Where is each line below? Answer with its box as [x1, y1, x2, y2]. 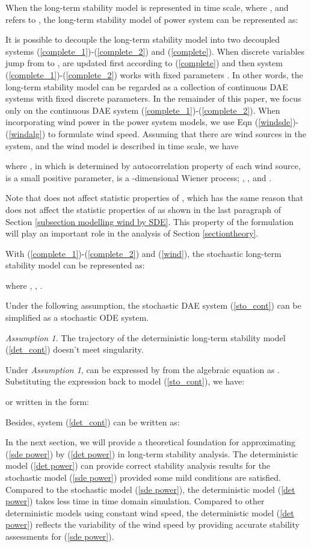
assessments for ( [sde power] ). [5, 530, 114, 542]
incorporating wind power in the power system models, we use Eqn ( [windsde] [5, 116, 293, 128]
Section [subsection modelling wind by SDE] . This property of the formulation [5, 215, 294, 227]
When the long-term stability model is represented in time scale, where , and [5, 1, 289, 13]
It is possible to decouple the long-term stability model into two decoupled [5, 33, 280, 46]
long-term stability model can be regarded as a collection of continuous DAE [5, 80, 288, 93]
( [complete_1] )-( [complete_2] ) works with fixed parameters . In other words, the [5, 68, 303, 81]
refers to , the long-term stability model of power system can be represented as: [5, 13, 298, 25]
